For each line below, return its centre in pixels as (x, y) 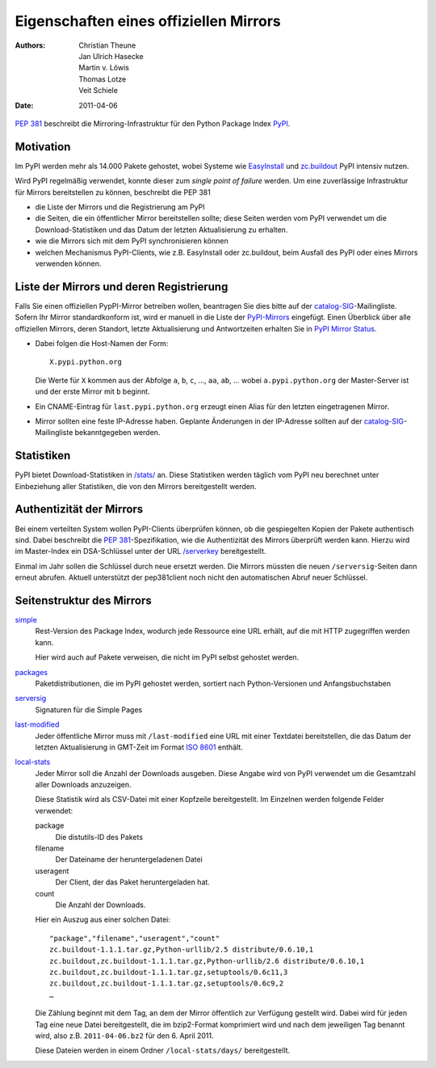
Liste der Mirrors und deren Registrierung (122, 287)
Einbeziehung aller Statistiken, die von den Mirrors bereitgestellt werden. (136, 486)
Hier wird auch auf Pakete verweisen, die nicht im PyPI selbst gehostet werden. (167, 657)
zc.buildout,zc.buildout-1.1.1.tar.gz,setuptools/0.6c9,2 (167, 984)
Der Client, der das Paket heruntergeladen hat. (132, 882)
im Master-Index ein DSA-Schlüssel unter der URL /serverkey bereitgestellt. (140, 551)
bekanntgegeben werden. (117, 433)
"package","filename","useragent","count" (135, 938)
